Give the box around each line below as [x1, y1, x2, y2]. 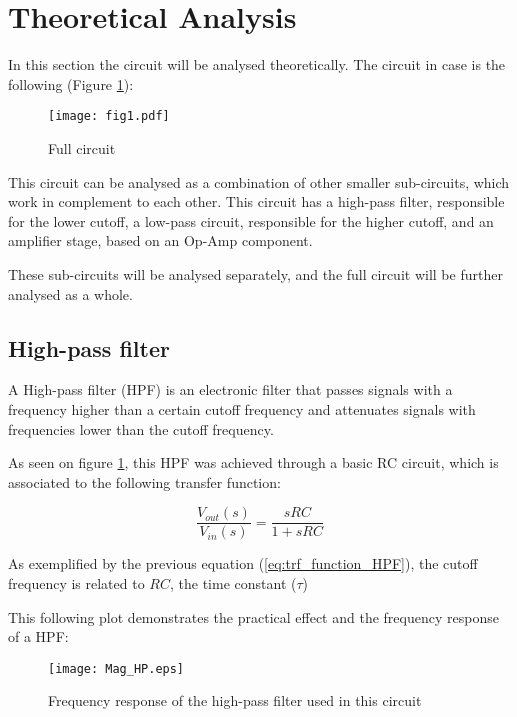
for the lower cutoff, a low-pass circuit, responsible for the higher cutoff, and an [8, 210, 494, 231]
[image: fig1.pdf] [48, 109, 170, 124]
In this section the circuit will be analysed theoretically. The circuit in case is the [8, 54, 506, 75]
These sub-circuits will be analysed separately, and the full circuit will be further [8, 263, 503, 284]
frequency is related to [8, 572, 145, 593]
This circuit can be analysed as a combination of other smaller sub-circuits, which [8, 171, 510, 192]
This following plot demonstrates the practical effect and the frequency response [8, 606, 499, 627]
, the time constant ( [169, 572, 297, 593]
